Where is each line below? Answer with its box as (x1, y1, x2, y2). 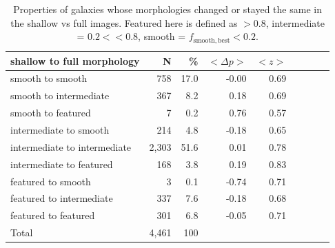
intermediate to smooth (10, 123, 110, 137)
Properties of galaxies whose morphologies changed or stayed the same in (13, 2, 322, 16)
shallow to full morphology (10, 53, 140, 68)
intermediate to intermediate (10, 139, 132, 154)
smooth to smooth (10, 71, 88, 85)
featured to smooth (10, 174, 91, 188)
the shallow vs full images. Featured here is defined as (10, 15, 238, 30)
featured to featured (10, 208, 95, 223)
